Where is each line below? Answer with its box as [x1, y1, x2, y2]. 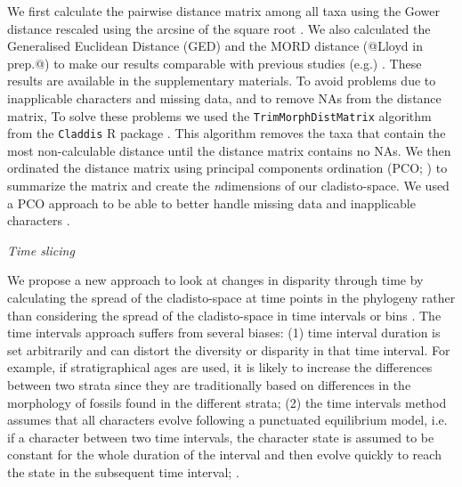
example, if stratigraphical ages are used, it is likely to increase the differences [7, 358, 433, 377]
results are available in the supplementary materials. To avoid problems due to [7, 71, 436, 90]
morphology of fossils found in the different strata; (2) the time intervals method [7, 393, 447, 411]
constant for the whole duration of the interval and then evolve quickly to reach [7, 445, 442, 464]
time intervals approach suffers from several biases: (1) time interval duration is [7, 323, 441, 342]
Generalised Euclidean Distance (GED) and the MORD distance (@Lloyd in [7, 37, 423, 55]
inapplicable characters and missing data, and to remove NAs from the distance [7, 88, 442, 107]
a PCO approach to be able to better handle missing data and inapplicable [7, 193, 416, 212]
